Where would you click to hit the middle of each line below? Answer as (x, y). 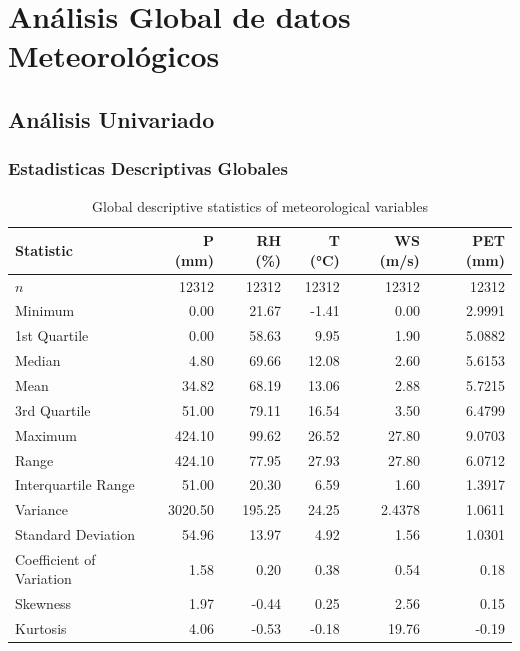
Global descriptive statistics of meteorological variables (260, 205)
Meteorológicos (114, 55)
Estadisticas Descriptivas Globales (148, 168)
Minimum (45, 310)
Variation (43, 578)
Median (38, 360)
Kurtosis (41, 628)
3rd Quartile (53, 409)
